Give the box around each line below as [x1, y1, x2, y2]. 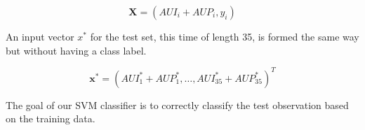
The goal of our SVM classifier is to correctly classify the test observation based [6, 97, 349, 112]
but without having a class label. [6, 43, 147, 57]
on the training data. [6, 111, 95, 126]
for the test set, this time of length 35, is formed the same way [90, 29, 359, 43]
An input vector [6, 29, 74, 43]
